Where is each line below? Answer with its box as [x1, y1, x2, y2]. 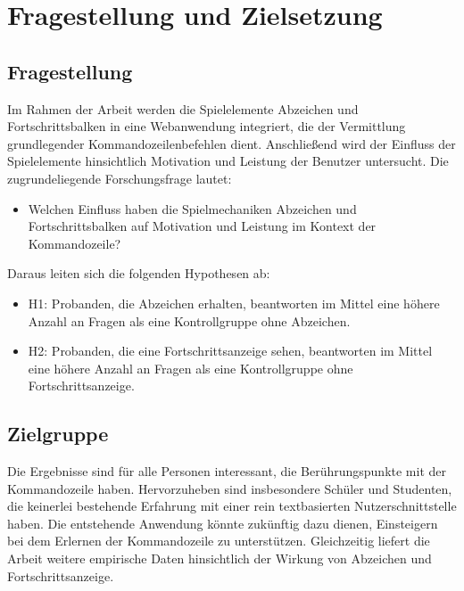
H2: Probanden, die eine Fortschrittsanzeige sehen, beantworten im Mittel [28, 341, 433, 360]
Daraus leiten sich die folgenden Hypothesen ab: [7, 264, 270, 283]
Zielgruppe [7, 420, 109, 447]
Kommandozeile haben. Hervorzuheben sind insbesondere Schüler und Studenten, [7, 479, 452, 497]
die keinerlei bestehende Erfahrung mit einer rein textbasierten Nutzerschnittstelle [7, 497, 457, 515]
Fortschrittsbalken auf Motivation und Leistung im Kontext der [28, 217, 377, 235]
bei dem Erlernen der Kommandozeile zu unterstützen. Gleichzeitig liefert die [7, 531, 430, 550]
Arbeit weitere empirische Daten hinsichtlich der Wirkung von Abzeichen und [7, 549, 432, 568]
